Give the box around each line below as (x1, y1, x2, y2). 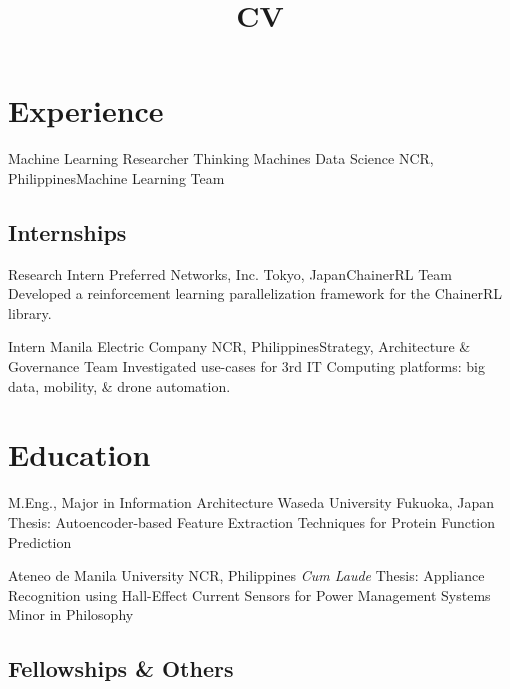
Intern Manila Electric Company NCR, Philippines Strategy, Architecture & (8, 336, 471, 357)
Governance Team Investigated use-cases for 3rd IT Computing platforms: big (8, 356, 486, 377)
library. (8, 302, 52, 323)
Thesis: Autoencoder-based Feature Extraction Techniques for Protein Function (8, 511, 496, 532)
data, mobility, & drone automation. (8, 375, 231, 396)
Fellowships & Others (8, 653, 234, 684)
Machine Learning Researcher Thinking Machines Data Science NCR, (8, 148, 434, 169)
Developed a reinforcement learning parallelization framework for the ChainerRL (8, 283, 503, 304)
